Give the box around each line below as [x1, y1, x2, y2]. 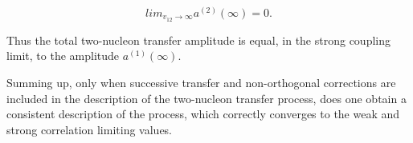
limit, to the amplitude [6, 47, 120, 64]
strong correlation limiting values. [6, 121, 173, 137]
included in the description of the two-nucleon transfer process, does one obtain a [6, 89, 407, 106]
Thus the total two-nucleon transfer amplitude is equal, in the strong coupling [6, 31, 391, 48]
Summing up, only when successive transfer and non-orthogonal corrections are [6, 74, 396, 91]
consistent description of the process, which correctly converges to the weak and [6, 105, 400, 122]
